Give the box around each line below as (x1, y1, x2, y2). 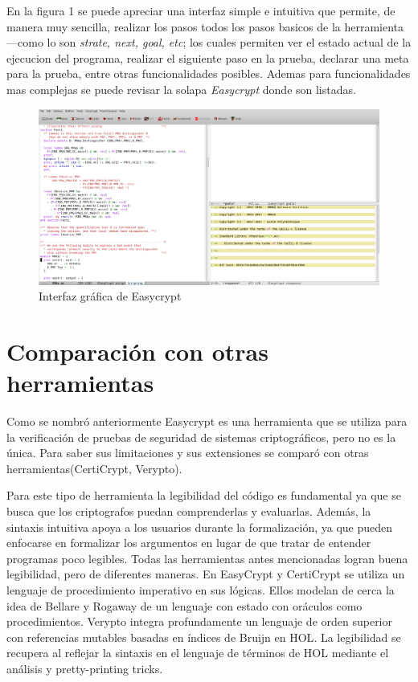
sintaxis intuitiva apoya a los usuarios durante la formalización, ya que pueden (6, 518, 393, 535)
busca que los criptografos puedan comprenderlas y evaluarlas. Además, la (6, 503, 371, 520)
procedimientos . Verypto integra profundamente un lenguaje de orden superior (6, 613, 392, 630)
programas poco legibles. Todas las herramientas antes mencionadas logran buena (6, 549, 408, 566)
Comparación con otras (6, 334, 268, 367)
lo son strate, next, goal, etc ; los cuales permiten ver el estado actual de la (47, 34, 412, 51)
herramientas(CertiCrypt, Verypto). (6, 459, 182, 476)
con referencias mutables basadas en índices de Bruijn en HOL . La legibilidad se (6, 628, 401, 645)
